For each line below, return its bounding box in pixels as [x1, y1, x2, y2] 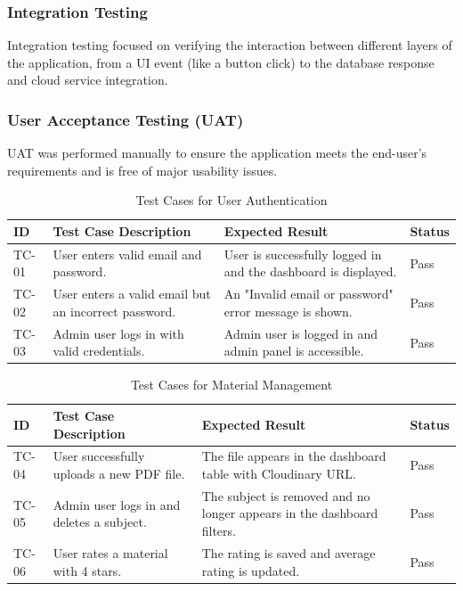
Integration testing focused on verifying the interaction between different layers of [7, 36, 452, 54]
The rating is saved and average [201, 543, 376, 562]
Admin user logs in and [53, 495, 181, 513]
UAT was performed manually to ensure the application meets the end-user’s [7, 144, 427, 162]
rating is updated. [201, 561, 300, 579]
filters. [201, 521, 236, 540]
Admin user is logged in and [223, 324, 378, 342]
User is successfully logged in [223, 244, 382, 263]
